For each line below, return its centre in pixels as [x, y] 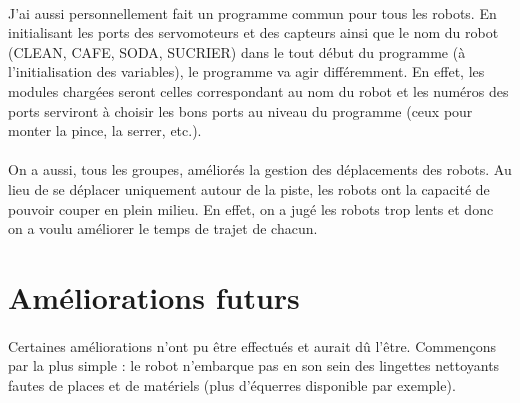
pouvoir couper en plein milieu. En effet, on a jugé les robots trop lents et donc [251, 208]
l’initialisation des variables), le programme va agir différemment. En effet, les [246, 71]
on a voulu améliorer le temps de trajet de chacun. [163, 228]
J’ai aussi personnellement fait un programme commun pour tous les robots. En [252, 12]
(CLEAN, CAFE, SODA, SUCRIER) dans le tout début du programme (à [237, 51]
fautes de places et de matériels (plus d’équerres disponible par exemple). [232, 384]
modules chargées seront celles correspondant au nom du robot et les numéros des [258, 90]
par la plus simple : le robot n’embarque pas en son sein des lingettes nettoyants [254, 365]
